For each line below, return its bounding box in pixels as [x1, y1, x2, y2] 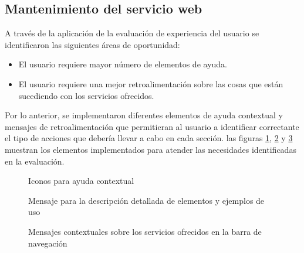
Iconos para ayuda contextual [28, 175, 134, 187]
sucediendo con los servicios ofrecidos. [18, 89, 154, 101]
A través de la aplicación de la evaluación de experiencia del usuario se [5, 27, 259, 39]
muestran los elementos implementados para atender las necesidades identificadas [5, 143, 296, 155]
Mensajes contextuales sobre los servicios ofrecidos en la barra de [28, 225, 262, 237]
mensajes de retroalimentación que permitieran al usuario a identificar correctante [5, 120, 299, 132]
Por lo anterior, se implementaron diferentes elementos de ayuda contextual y [5, 109, 283, 121]
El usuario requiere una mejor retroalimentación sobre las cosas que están [18, 77, 283, 90]
